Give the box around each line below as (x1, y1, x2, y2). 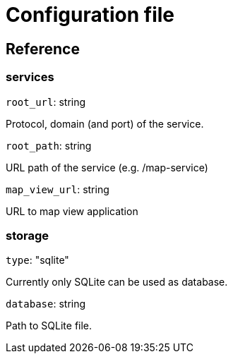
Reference (6, 39, 80, 58)
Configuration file (6, 3, 174, 27)
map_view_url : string (6, 183, 109, 195)
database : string (6, 298, 86, 310)
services (6, 70, 54, 85)
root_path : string (6, 139, 92, 152)
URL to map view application (6, 205, 138, 217)
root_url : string (6, 95, 86, 108)
